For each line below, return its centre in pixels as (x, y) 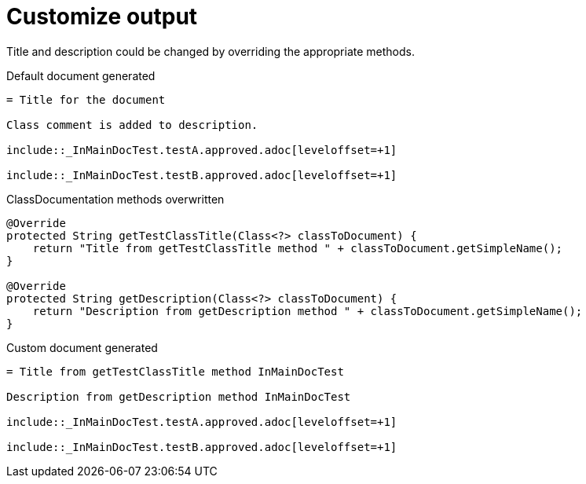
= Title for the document (86, 99)
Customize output (102, 16)
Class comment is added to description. (132, 125)
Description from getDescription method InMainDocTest (179, 396)
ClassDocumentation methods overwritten (115, 199)
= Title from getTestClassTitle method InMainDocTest (175, 371)
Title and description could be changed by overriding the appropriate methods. (211, 51)
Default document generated (81, 75)
